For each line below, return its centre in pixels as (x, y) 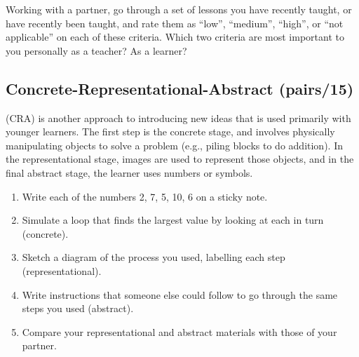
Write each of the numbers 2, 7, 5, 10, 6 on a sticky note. (145, 196)
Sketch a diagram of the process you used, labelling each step (154, 257)
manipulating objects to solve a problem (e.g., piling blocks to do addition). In (174, 145)
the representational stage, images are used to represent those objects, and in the (180, 159)
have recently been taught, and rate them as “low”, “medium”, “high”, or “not (175, 23)
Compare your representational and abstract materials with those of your (179, 331)
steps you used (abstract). (78, 308)
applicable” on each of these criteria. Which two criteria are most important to (175, 37)
